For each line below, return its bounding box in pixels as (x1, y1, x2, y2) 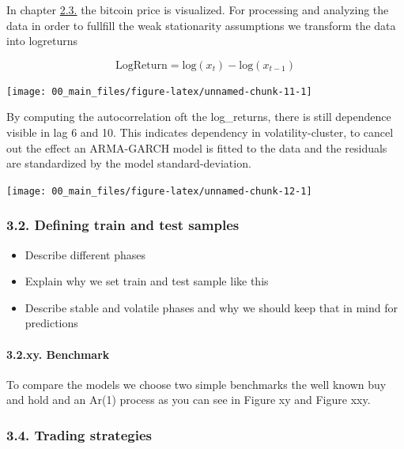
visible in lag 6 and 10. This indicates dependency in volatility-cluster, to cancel (6, 124, 394, 141)
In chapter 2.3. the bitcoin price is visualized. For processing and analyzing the (6, 2, 389, 17)
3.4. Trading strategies (6, 424, 152, 444)
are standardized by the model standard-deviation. (6, 155, 251, 172)
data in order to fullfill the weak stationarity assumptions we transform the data (6, 17, 396, 33)
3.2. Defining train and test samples (6, 215, 240, 235)
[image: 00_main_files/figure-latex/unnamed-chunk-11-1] (6, 85, 312, 97)
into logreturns (6, 32, 78, 49)
